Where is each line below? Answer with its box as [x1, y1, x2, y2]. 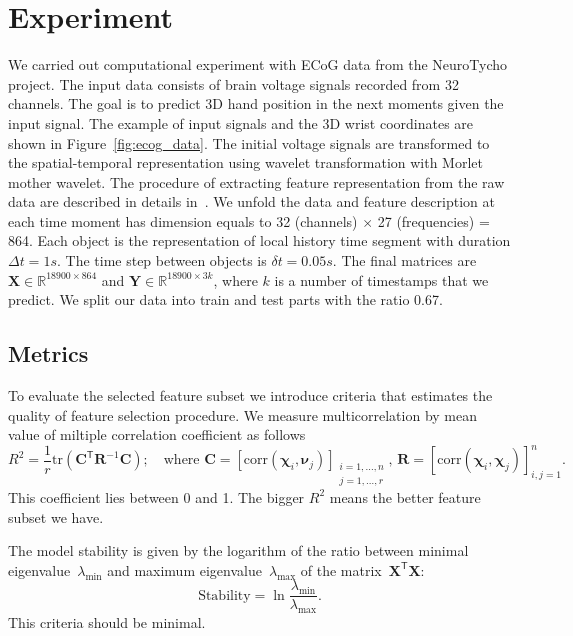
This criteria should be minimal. [8, 612, 206, 633]
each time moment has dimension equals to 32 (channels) [8, 210, 358, 231]
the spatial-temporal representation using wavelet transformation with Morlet [8, 152, 484, 173]
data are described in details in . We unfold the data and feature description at [8, 191, 495, 212]
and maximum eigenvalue [107, 559, 262, 580]
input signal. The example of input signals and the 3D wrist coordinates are [8, 112, 474, 133]
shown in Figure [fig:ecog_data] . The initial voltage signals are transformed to [8, 132, 490, 153]
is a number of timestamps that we [274, 269, 489, 290]
